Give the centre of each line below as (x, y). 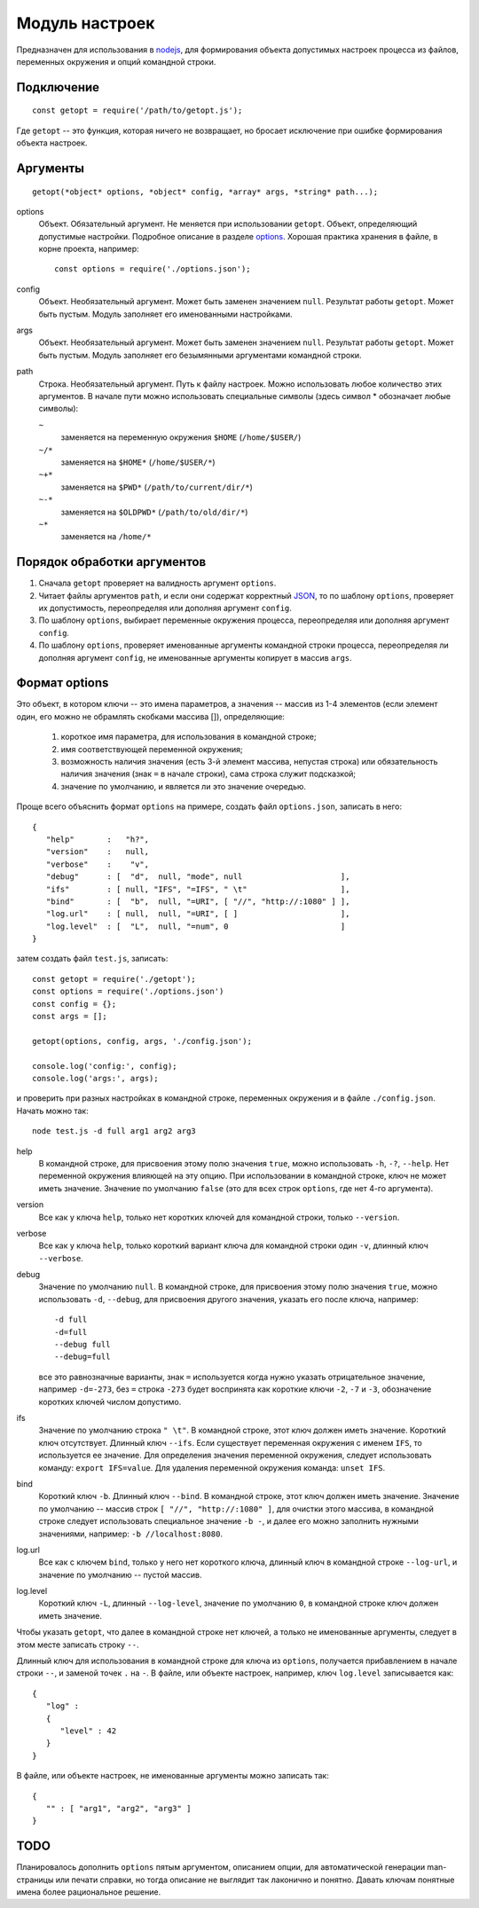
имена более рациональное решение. (89, 1892)
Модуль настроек (86, 23)
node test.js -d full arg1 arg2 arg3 (114, 1131)
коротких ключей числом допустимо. (110, 1402)
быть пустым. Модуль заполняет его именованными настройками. (165, 314)
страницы (35, 1880)
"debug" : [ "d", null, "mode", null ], (198, 877)
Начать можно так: (52, 1111)
